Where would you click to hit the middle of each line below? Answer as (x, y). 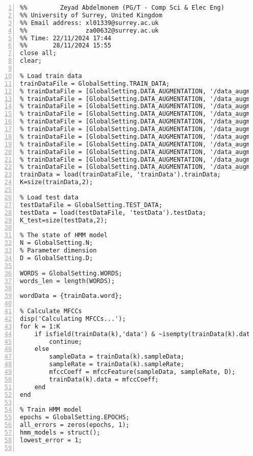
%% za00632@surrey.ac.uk (90, 30)
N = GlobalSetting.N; (57, 243)
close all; (38, 53)
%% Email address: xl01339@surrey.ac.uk (90, 23)
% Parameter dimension (58, 250)
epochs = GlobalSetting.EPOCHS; (75, 417)
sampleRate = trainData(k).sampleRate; (117, 364)
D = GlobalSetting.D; (57, 258)
